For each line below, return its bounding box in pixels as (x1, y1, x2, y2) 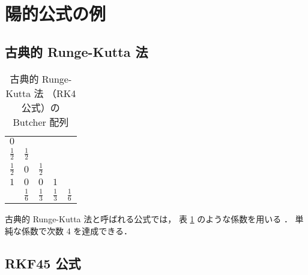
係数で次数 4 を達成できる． (21, 224, 133, 237)
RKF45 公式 (5, 253, 81, 272)
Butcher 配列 (13, 114, 69, 129)
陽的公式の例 (5, 1, 106, 26)
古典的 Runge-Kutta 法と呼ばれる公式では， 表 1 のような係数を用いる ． (5, 213, 292, 225)
